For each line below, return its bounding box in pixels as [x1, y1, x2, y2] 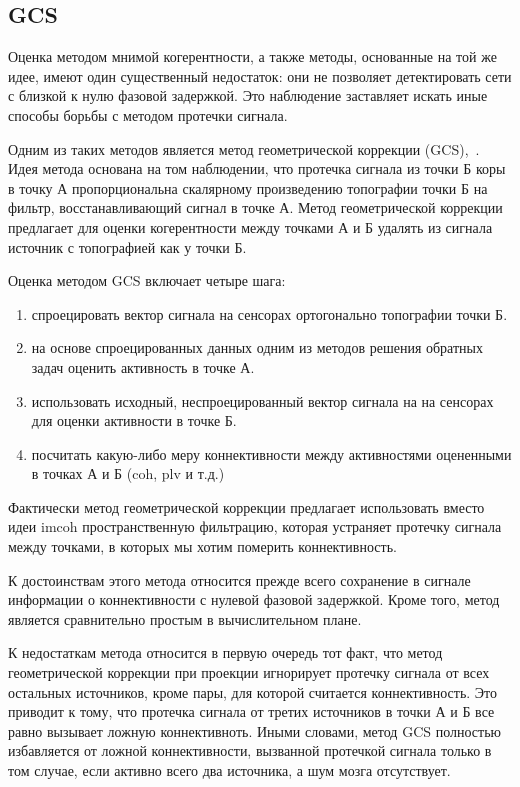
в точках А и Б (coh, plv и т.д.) [31, 463, 225, 484]
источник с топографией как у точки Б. [8, 236, 247, 257]
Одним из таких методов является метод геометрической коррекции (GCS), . [8, 138, 480, 159]
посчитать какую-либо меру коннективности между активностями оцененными [31, 443, 512, 464]
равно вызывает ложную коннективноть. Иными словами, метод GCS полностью [8, 720, 501, 741]
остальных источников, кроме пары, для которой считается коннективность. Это [8, 681, 498, 702]
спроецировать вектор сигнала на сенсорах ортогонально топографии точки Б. [31, 303, 508, 324]
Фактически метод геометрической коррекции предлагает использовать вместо [8, 496, 485, 517]
